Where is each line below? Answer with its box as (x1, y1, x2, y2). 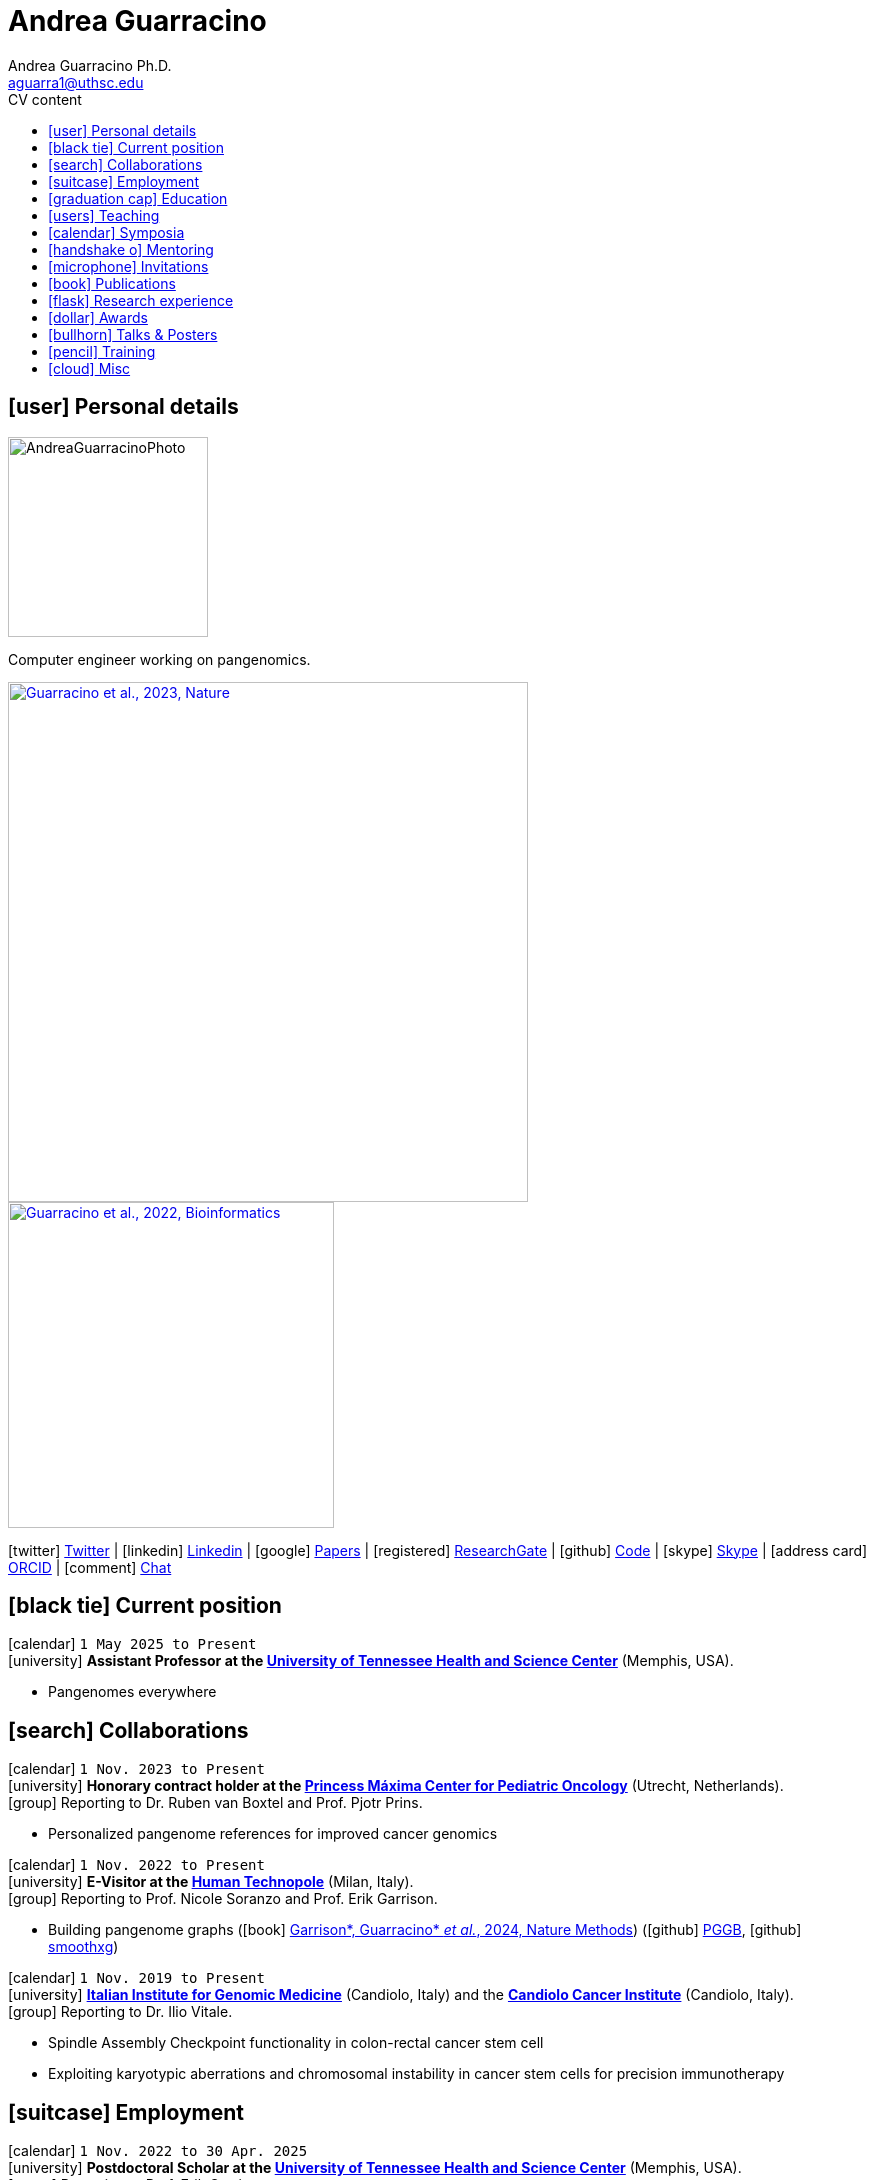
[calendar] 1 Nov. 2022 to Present (8, 1856, 265, 1874)
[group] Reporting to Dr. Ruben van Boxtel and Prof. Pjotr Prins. (8, 1794, 423, 1812)
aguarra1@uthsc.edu (8, 73, 144, 91)
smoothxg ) (48, 1938, 119, 1956)
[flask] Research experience (48, 291, 234, 309)
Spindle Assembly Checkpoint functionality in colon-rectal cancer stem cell (48, 2034, 544, 2052)
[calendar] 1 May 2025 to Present (8, 1635, 257, 1653)
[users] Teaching (48, 206, 160, 224)
